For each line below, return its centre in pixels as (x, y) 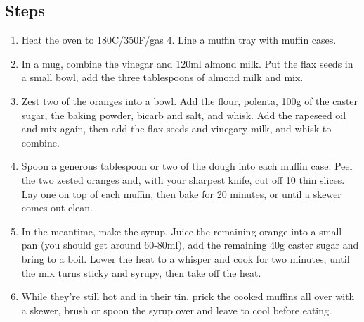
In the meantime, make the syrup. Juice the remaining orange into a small (182, 231)
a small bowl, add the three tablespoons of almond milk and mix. (162, 77)
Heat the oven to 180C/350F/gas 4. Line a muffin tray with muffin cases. (179, 40)
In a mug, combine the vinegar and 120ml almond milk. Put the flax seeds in (187, 63)
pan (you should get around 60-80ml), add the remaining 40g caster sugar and (190, 245)
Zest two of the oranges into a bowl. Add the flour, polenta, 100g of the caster (190, 100)
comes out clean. (57, 208)
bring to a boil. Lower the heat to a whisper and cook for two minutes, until (186, 258)
